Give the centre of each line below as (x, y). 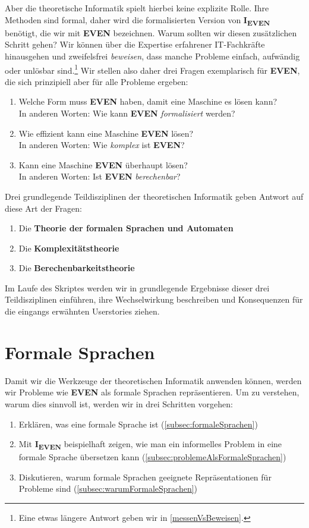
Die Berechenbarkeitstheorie (77, 268)
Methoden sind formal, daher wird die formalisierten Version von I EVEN (138, 20)
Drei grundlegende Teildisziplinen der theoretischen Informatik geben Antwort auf (154, 196)
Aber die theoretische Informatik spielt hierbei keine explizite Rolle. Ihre (137, 8)
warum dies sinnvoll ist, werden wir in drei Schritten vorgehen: (119, 403)
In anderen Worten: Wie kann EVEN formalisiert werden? (127, 113)
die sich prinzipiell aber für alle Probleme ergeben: (97, 81)
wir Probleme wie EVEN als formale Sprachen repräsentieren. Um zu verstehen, (152, 392)
